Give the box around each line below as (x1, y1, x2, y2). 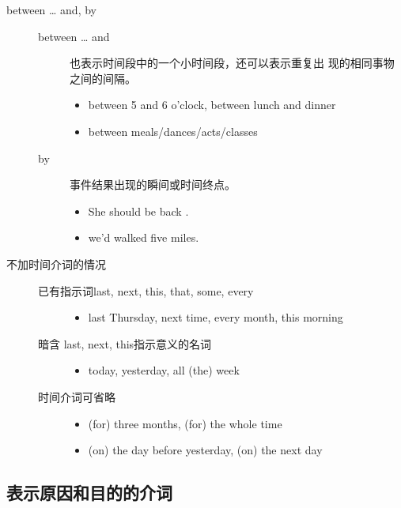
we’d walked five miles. (88, 229, 199, 246)
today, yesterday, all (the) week (88, 362, 240, 378)
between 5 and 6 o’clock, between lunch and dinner (88, 96, 336, 113)
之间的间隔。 (70, 70, 136, 86)
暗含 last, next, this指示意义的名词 (38, 335, 212, 352)
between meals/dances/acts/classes (88, 122, 258, 139)
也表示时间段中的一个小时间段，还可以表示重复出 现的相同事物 (70, 55, 395, 71)
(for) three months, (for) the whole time (88, 415, 282, 431)
